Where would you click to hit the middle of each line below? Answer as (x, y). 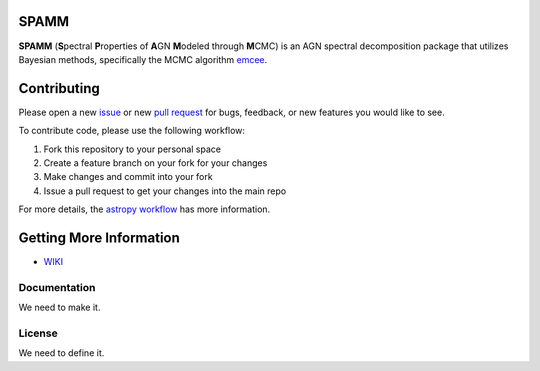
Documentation (57, 287)
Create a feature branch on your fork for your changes (155, 162)
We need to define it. (61, 353)
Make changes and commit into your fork (128, 177)
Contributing (59, 88)
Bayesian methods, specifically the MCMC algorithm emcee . (143, 59)
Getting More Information (99, 237)
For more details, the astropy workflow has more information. (144, 209)
